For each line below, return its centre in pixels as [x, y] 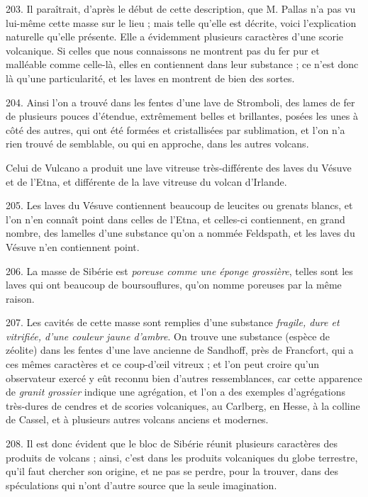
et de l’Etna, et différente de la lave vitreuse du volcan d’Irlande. [146, 181]
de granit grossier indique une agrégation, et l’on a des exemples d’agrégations [176, 392]
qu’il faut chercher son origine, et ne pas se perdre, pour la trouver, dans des [172, 471]
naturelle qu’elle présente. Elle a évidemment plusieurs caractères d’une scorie [174, 37]
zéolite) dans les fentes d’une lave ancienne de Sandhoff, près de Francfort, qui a [180, 350]
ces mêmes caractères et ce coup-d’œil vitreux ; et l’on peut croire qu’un [163, 364]
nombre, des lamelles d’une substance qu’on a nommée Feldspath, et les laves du [180, 233]
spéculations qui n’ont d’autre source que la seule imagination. [141, 485]
